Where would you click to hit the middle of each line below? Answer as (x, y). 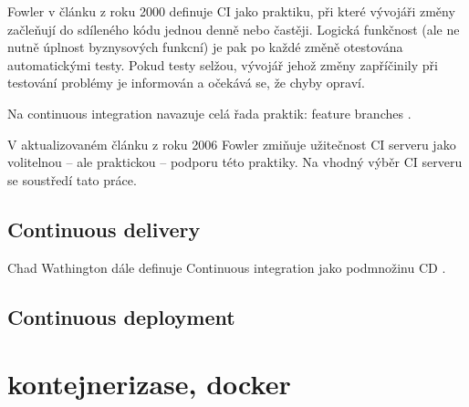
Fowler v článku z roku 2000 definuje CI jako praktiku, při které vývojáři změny (231, 11)
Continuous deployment (121, 316)
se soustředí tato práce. (72, 179)
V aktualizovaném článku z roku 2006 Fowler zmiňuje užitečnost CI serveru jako (232, 144)
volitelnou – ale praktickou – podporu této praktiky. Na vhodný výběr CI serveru (235, 162)
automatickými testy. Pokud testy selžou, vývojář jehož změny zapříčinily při (223, 64)
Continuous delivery (104, 229)
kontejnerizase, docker (149, 384)
